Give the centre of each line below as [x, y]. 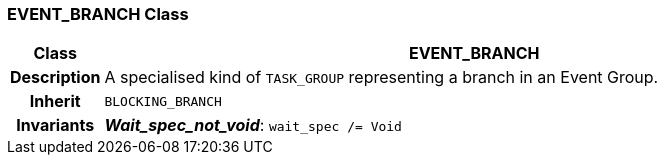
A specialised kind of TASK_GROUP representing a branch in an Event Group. [381, 77]
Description [55, 77]
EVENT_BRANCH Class [98, 14]
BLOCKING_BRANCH [163, 101]
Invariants [55, 125]
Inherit [55, 101]
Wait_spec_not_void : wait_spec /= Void [253, 125]
